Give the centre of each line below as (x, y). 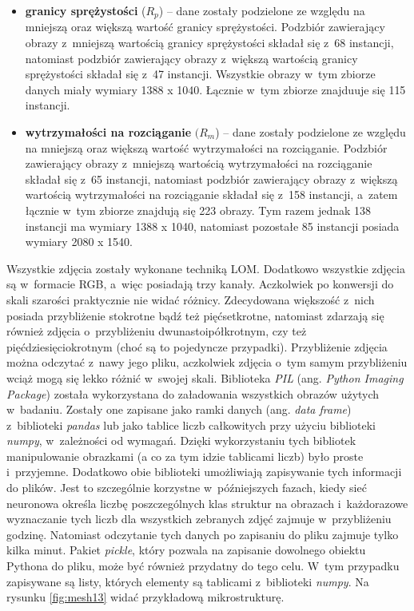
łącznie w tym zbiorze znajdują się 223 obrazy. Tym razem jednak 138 (198, 210)
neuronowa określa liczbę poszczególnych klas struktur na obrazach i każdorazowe (207, 503)
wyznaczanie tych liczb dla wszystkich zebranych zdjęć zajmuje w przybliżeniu (199, 519)
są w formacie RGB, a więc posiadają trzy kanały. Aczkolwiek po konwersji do (200, 284)
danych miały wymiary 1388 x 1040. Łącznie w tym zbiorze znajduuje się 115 (215, 89)
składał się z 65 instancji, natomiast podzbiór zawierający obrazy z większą (211, 179)
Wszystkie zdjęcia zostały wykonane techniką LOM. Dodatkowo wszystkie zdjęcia (206, 268)
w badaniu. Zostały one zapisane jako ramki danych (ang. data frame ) (179, 409)
